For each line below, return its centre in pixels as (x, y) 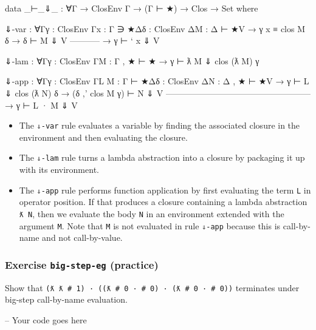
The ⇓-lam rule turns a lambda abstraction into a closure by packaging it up (162, 157)
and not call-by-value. (82, 237)
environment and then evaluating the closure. (103, 137)
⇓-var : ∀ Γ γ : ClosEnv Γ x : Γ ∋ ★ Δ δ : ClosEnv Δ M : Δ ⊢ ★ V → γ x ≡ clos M (155, 28)
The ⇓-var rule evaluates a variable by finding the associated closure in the (160, 125)
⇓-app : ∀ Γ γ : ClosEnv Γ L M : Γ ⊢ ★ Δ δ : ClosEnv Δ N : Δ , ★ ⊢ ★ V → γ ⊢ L (157, 81)
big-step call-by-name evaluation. (66, 299)
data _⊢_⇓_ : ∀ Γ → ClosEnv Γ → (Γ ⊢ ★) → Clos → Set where (132, 8)
